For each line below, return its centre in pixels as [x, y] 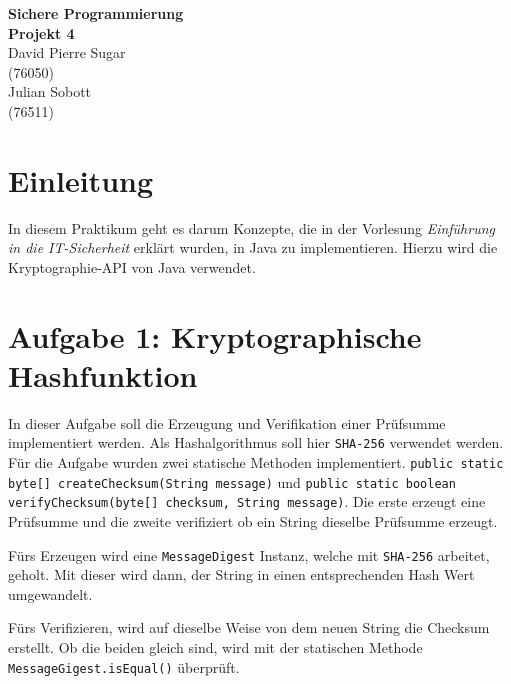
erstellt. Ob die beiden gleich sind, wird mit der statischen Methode [215, 647]
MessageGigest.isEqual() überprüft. [124, 666]
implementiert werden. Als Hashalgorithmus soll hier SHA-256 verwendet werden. [256, 442]
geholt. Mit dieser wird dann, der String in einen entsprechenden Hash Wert [241, 574]
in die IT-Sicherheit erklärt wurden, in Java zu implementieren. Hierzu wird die [253, 247]
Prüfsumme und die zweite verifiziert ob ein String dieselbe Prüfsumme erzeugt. [253, 521]
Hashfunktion [103, 374]
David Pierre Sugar [67, 52]
